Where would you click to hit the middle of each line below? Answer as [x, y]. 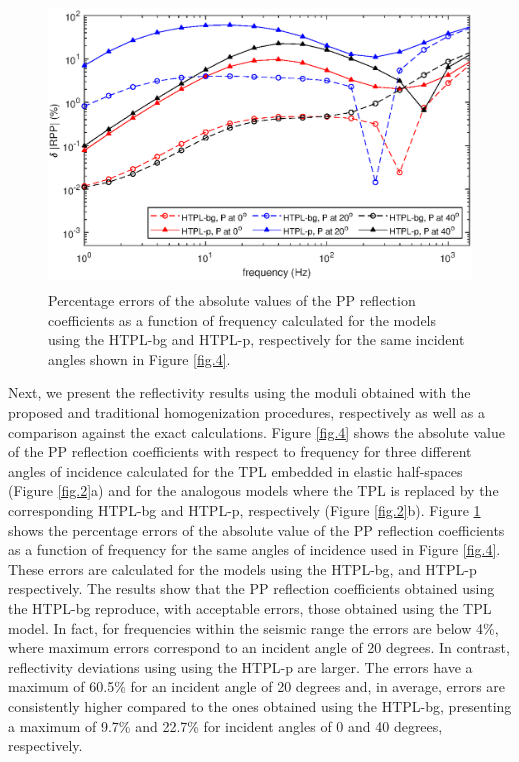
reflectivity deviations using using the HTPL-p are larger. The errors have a [240, 666]
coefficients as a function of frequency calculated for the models [242, 319]
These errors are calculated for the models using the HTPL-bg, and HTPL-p [242, 568]
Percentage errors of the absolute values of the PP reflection [232, 300]
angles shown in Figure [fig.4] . [139, 358]
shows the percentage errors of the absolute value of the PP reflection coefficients [256, 529]
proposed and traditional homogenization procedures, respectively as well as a [246, 412]
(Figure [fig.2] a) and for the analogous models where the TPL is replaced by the [253, 490]
